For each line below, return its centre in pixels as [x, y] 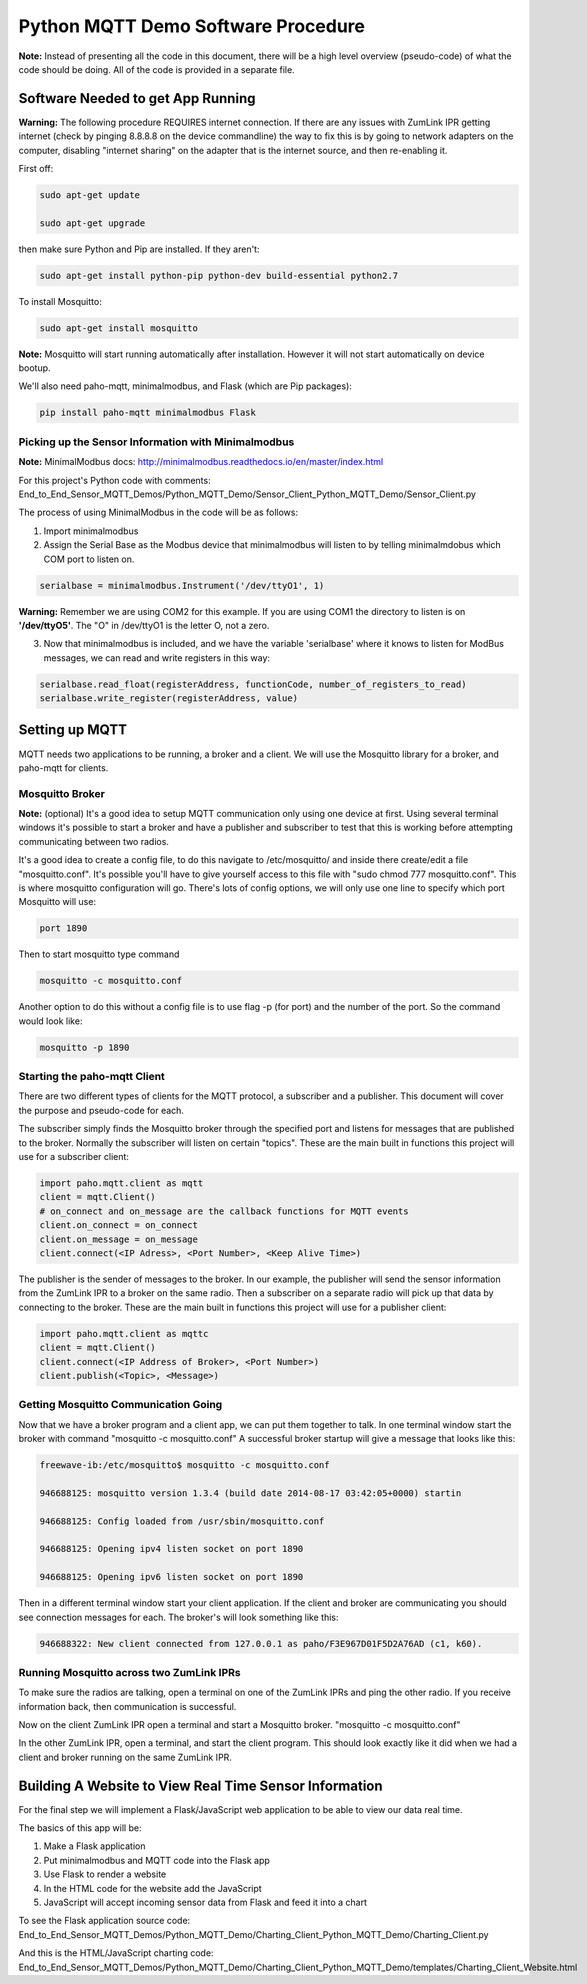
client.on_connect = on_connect [119, 1225]
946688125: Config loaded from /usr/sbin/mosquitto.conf [182, 1521]
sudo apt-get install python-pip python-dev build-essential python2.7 [219, 275]
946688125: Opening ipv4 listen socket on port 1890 [171, 1549]
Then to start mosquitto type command [99, 954]
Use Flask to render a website [105, 1874]
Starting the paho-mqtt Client [91, 1077]
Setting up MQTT [72, 730]
